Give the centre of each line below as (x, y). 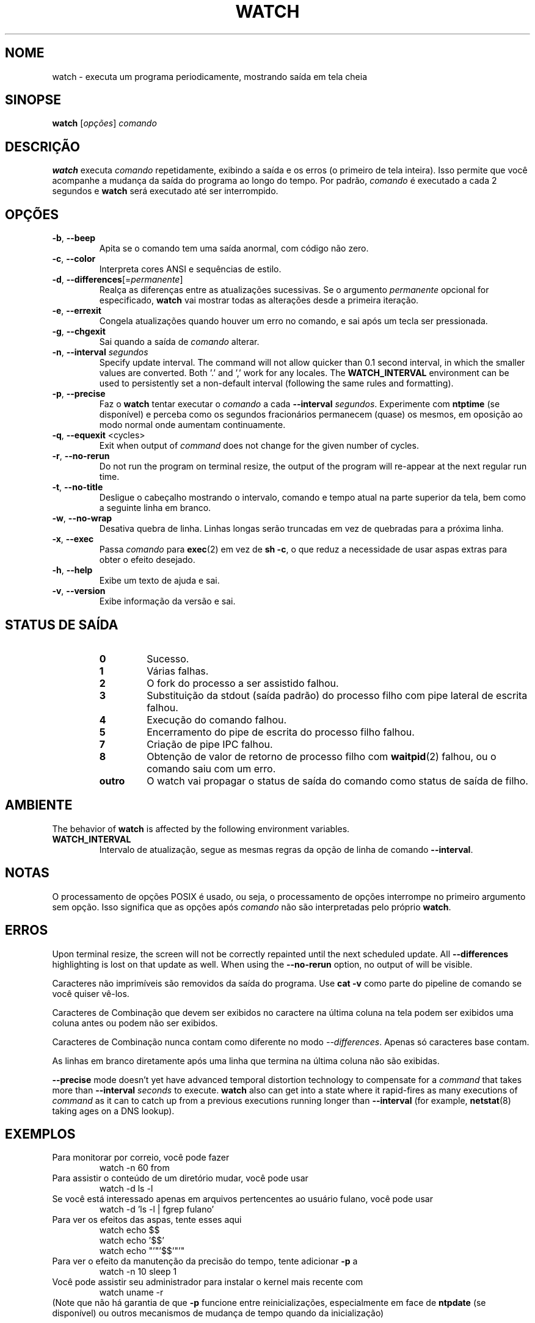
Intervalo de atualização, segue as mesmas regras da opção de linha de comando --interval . (286, 849)
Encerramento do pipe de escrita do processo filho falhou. (281, 732)
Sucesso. (168, 658)
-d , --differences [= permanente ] (118, 280)
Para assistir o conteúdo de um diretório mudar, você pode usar (180, 1178)
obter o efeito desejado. (147, 560)
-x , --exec (73, 539)
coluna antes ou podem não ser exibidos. (135, 1023)
